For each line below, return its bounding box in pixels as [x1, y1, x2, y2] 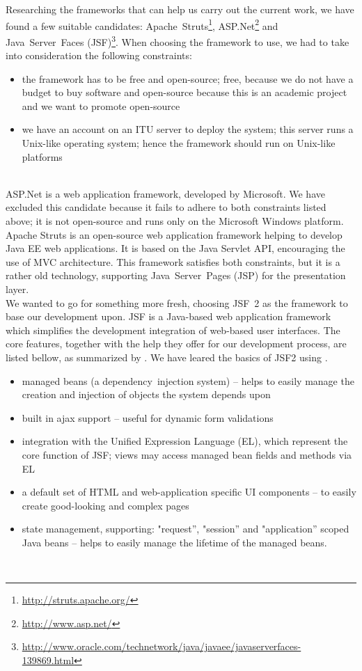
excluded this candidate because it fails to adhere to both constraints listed [6, 200, 326, 214]
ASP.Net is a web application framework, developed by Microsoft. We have [6, 186, 325, 200]
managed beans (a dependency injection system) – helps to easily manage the [22, 373, 354, 388]
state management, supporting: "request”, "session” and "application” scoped [22, 521, 349, 536]
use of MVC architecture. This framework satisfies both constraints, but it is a [6, 254, 340, 269]
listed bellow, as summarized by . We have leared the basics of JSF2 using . [6, 349, 328, 364]
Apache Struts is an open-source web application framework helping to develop [6, 227, 343, 242]
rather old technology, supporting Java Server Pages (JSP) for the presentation [6, 268, 346, 283]
